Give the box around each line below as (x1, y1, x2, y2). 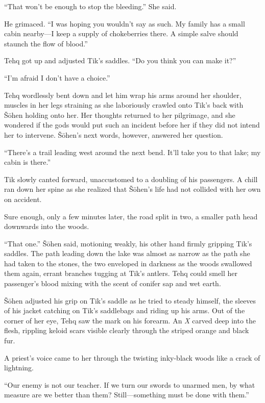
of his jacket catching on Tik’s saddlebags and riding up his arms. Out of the (4, 305, 245, 316)
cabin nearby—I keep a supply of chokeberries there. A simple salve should (4, 28, 238, 39)
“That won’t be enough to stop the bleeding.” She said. (4, 1, 177, 11)
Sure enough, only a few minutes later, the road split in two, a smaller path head (4, 211, 258, 221)
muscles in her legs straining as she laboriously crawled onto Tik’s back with (4, 99, 244, 110)
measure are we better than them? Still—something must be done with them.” (4, 389, 249, 400)
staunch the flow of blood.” (4, 38, 88, 48)
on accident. (4, 193, 42, 204)
